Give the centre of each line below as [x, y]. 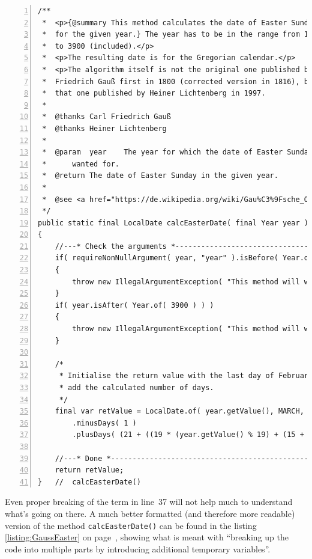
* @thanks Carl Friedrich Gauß [106, 117]
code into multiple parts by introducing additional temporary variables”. [138, 548]
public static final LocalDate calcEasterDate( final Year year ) [173, 223]
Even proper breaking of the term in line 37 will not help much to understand [149, 502]
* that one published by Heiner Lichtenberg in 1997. [154, 93]
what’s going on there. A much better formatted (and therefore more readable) [150, 513]
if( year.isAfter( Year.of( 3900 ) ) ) [134, 305]
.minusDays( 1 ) [104, 423]
